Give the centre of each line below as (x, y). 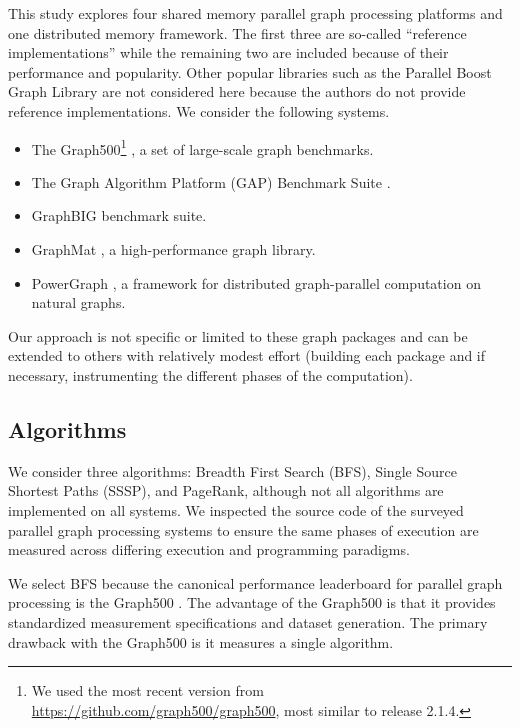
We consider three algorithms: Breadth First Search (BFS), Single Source (232, 470)
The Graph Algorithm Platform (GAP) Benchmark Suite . (211, 181)
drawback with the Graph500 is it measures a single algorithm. (201, 641)
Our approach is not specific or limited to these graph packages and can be (238, 335)
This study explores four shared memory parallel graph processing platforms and (255, 13)
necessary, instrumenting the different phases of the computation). (210, 374)
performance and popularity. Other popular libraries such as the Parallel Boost (250, 71)
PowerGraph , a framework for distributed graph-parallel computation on (256, 282)
